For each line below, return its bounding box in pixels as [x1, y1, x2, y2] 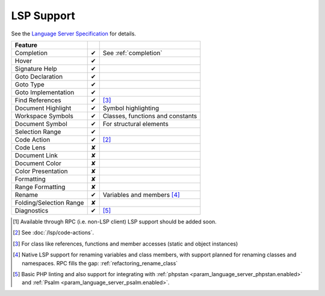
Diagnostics [14, 206, 49, 214]
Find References [14, 96, 61, 104]
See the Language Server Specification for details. [11, 30, 137, 37]
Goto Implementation [14, 88, 75, 96]
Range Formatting [14, 183, 66, 191]
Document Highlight [14, 104, 72, 112]
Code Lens [14, 143, 46, 151]
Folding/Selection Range [14, 198, 84, 207]
